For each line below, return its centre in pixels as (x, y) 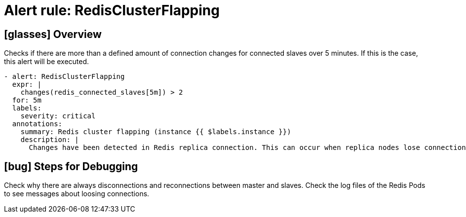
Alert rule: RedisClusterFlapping (112, 10)
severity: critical (58, 116)
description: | (50, 140)
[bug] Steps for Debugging (71, 166)
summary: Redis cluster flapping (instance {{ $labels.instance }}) (156, 132)
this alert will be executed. (47, 62)
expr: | (27, 85)
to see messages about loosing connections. (77, 194)
